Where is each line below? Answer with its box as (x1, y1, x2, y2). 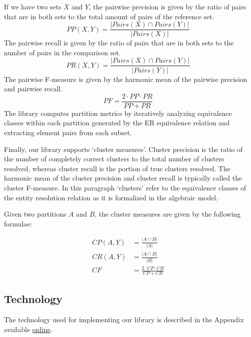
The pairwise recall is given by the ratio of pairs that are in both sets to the (4, 37, 234, 48)
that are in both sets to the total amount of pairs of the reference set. (4, 11, 215, 21)
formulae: (4, 218, 32, 228)
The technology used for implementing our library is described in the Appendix (4, 314, 244, 325)
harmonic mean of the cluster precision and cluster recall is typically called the (4, 173, 242, 183)
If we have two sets (4, 1, 61, 11)
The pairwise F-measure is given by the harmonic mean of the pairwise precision (4, 74, 248, 84)
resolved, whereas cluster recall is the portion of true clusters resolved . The (4, 163, 230, 173)
